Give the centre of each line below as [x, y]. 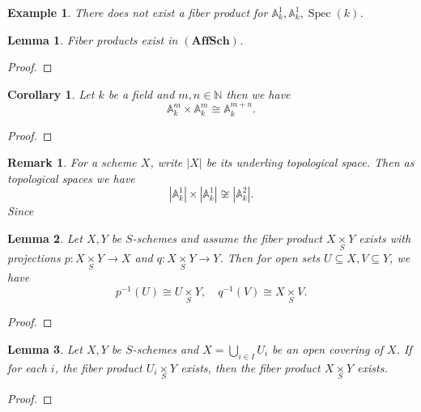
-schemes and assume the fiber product [228, 238]
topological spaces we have [71, 178]
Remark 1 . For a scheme [72, 162]
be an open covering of [327, 348]
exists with [385, 238]
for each [27, 367]
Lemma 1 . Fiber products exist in [93, 39]
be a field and [141, 93]
